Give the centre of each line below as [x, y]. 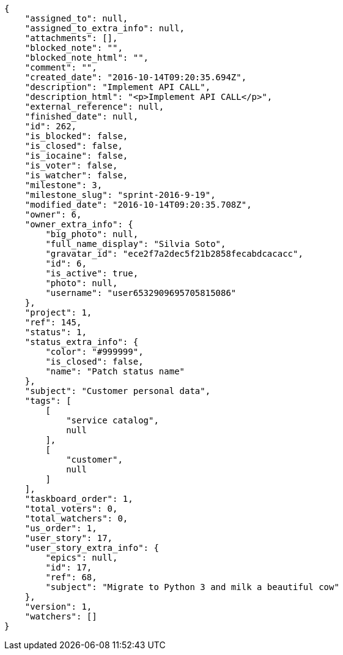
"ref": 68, [71, 577]
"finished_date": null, [82, 116]
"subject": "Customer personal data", [118, 391]
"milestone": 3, [64, 185]
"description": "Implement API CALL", [118, 87]
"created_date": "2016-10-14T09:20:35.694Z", [136, 77]
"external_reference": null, [94, 107]
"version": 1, [58, 607]
